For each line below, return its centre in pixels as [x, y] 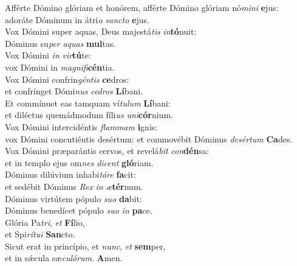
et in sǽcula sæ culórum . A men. [64, 258]
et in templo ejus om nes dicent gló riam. [79, 162]
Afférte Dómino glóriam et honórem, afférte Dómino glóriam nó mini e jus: [142, 7]
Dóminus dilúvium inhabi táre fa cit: [70, 174]
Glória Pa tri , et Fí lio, [45, 222]
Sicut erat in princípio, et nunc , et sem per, [85, 246]
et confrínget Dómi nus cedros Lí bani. [74, 91]
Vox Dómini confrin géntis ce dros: [67, 79]
